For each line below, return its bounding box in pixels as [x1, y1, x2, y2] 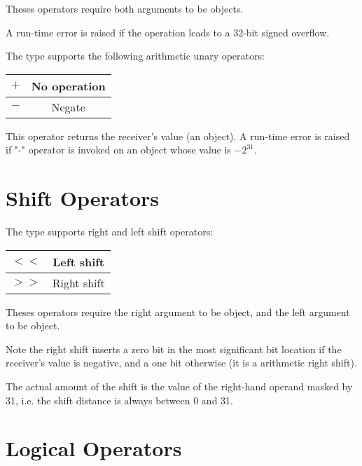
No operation [31, 77, 106, 94]
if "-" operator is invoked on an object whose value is [6, 142, 231, 157]
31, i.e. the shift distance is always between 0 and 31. [6, 392, 233, 407]
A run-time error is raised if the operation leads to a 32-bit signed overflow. [6, 25, 330, 39]
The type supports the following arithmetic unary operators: [6, 48, 265, 63]
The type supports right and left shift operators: [6, 224, 214, 239]
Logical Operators [6, 434, 182, 462]
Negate [51, 98, 85, 115]
